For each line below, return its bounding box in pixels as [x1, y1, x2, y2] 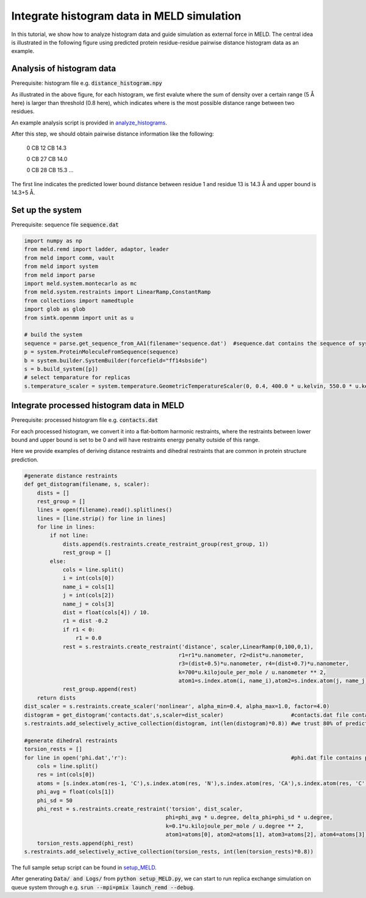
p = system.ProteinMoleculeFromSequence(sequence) [24, 349, 179, 355]
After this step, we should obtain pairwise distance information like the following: [11, 130, 214, 137]
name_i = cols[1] [62, 583, 115, 590]
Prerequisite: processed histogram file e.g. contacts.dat [11, 416, 159, 424]
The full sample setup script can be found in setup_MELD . [11, 864, 157, 871]
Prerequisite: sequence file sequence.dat [11, 221, 119, 228]
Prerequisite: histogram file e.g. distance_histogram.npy [11, 79, 163, 87]
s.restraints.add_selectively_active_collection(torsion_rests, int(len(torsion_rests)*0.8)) [24, 848, 314, 855]
